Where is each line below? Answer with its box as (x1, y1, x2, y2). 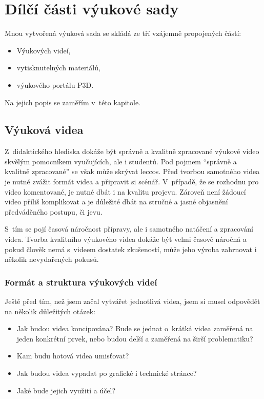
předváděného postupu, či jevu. (5, 206, 103, 217)
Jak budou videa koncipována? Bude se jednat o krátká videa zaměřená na (16, 323, 253, 334)
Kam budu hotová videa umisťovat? (16, 350, 129, 361)
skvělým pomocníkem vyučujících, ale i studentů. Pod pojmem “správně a (5, 156, 237, 166)
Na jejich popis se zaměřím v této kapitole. (5, 97, 141, 107)
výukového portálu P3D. (16, 79, 94, 90)
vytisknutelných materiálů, (16, 62, 100, 73)
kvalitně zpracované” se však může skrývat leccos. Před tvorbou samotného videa (5, 166, 260, 177)
